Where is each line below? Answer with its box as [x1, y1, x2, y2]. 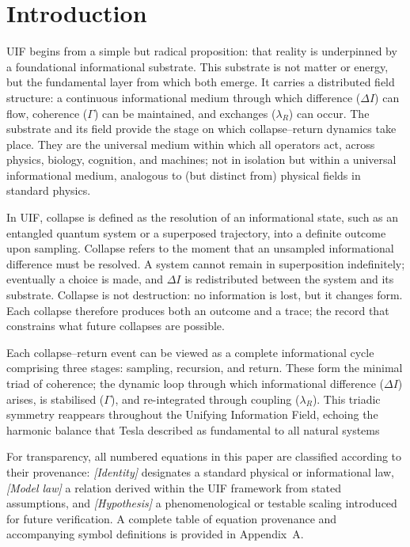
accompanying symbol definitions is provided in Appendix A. [6, 526, 304, 542]
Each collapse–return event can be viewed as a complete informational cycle [6, 344, 374, 360]
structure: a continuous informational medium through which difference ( [6, 89, 361, 105]
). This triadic [312, 390, 381, 407]
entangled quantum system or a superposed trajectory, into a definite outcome [6, 224, 386, 241]
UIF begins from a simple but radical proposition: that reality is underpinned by [6, 43, 397, 59]
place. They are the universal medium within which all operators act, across [6, 135, 375, 152]
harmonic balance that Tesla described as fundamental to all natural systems [6, 421, 380, 438]
